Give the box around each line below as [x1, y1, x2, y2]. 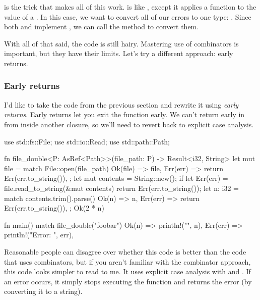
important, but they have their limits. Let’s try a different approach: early [4, 48, 233, 59]
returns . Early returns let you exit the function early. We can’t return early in [4, 109, 245, 120]
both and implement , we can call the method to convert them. [4, 21, 199, 32]
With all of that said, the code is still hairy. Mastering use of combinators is [4, 38, 239, 48]
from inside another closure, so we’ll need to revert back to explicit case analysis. [4, 119, 254, 129]
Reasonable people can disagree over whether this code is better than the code [4, 246, 246, 257]
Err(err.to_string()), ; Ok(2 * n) [4, 203, 104, 213]
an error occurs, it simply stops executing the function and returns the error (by [4, 276, 252, 286]
